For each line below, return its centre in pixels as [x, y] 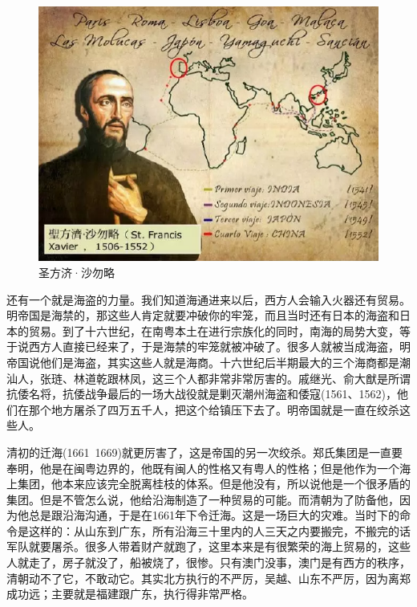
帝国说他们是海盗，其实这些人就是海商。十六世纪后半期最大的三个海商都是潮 [208, 362]
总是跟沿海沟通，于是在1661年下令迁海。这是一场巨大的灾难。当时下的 [214, 515]
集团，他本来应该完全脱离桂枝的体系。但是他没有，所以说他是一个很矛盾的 [214, 484]
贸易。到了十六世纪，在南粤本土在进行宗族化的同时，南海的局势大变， [214, 330]
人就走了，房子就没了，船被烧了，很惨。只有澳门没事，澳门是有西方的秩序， [208, 562]
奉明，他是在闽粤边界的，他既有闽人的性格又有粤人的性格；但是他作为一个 [203, 468]
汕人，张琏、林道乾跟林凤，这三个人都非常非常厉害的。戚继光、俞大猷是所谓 [208, 378]
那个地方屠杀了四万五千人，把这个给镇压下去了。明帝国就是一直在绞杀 [214, 409]
